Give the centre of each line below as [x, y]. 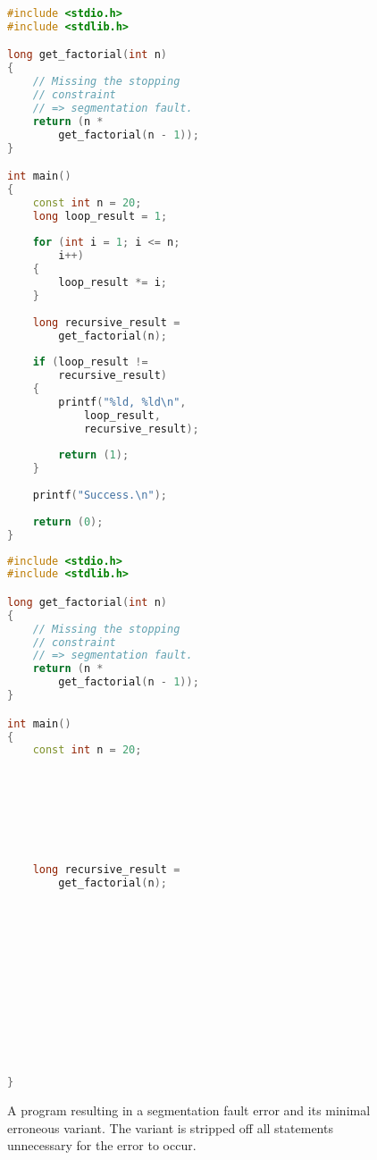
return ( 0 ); [68, 521]
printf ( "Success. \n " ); [100, 496]
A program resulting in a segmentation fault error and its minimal [189, 1110]
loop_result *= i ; [113, 283]
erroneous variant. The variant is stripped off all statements [170, 1127]
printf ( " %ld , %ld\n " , [122, 402]
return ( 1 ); [94, 455]
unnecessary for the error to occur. [102, 1145]
